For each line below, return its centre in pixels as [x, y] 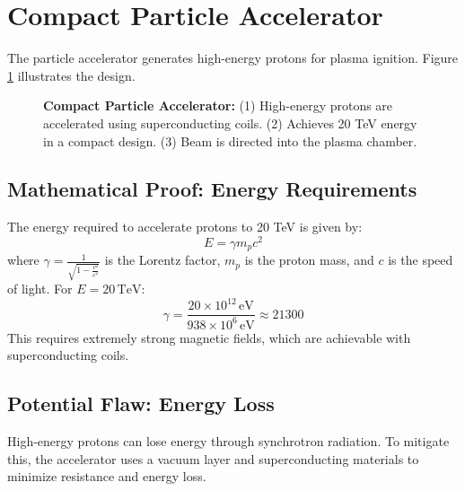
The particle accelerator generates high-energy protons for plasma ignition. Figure [233, 58]
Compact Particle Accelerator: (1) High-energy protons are [218, 105]
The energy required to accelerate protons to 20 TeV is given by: [185, 227]
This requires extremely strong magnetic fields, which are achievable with [209, 337]
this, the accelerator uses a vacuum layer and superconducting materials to [213, 458]
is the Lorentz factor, [162, 260]
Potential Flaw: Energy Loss [141, 403]
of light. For [40, 289]
